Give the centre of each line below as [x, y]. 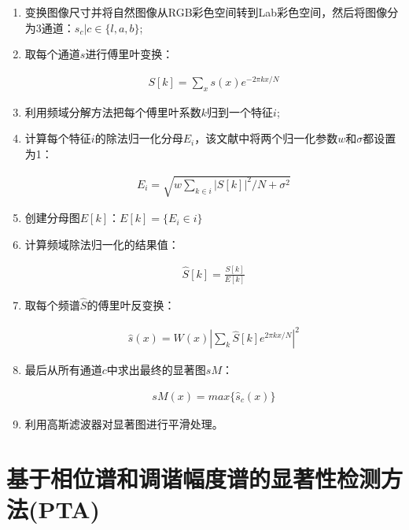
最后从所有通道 [63, 370]
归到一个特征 [240, 111]
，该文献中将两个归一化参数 [266, 138]
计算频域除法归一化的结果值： [102, 244]
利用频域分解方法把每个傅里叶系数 [113, 111]
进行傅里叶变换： [129, 54]
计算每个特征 [58, 138]
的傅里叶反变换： [131, 305]
